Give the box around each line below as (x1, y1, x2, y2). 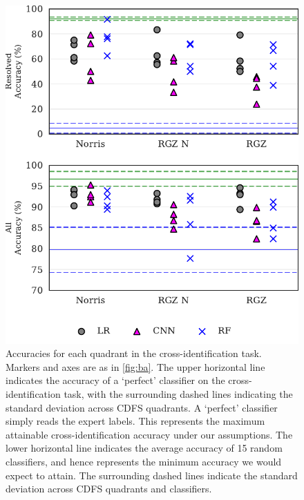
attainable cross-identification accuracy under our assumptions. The (6, 427, 293, 441)
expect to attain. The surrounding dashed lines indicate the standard (6, 468, 298, 482)
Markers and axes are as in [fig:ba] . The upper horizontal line (6, 359, 265, 374)
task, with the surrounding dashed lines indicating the (64, 387, 293, 401)
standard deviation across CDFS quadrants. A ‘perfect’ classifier (6, 400, 278, 414)
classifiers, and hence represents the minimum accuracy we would (6, 454, 282, 469)
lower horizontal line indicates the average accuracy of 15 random (6, 441, 283, 455)
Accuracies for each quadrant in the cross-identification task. (6, 346, 262, 360)
